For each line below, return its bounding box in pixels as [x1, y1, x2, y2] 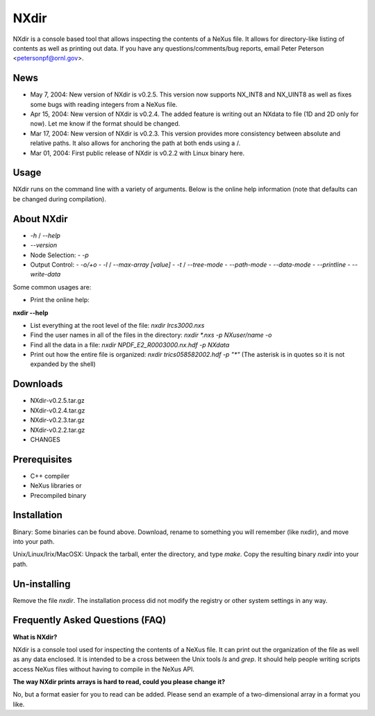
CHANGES [30, 435, 60, 444]
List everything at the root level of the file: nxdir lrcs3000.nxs [30, 321, 205, 329]
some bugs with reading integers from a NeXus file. [30, 100, 178, 108]
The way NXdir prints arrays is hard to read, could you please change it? [12, 678, 226, 686]
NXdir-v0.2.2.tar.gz [30, 426, 85, 434]
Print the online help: [30, 296, 90, 304]
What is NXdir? [12, 633, 58, 641]
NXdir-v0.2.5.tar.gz [30, 397, 85, 405]
